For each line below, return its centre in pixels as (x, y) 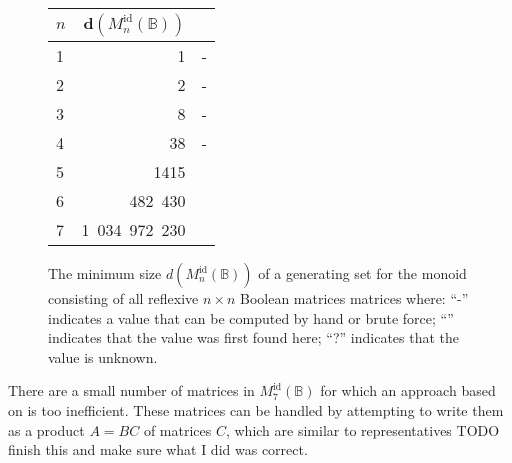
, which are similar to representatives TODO (362, 429)
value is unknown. (103, 356)
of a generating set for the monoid (362, 273)
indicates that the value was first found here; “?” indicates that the (254, 337)
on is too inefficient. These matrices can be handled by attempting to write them (256, 409)
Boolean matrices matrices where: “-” (354, 298)
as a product (46, 429)
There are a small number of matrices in (131, 390)
